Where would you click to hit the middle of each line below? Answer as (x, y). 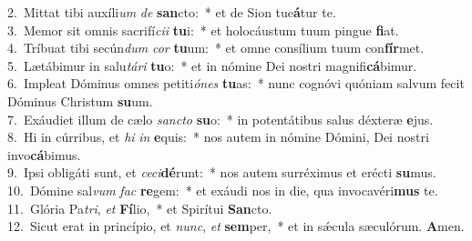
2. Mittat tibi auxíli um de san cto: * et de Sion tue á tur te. (172, 12)
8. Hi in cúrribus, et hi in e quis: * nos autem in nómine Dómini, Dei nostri (218, 137)
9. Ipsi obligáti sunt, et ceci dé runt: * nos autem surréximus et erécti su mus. (222, 172)
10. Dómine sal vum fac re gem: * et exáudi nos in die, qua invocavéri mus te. (223, 190)
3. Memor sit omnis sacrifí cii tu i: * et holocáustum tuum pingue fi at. (203, 30)
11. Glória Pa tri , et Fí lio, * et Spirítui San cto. (140, 208)
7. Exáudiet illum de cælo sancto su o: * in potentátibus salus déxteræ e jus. (221, 119)
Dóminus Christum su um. (80, 100)
